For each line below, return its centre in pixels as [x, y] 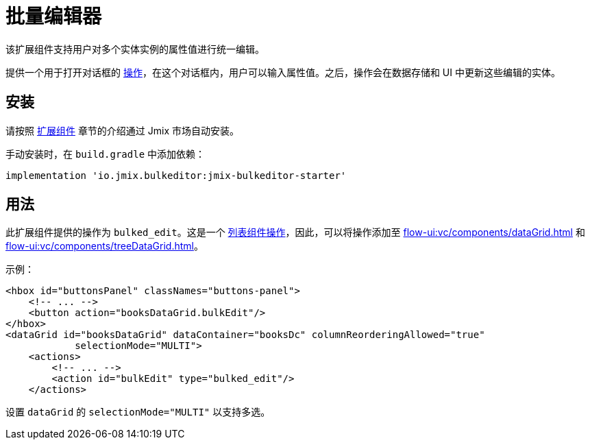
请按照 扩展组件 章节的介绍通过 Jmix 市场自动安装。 [123, 130]
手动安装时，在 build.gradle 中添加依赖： [106, 154]
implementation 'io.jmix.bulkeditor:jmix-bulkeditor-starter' [176, 175]
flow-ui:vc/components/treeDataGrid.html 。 [105, 246]
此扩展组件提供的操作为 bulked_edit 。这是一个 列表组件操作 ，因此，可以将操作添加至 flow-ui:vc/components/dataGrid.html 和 [295, 232]
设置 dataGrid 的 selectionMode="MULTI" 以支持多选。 [138, 412]
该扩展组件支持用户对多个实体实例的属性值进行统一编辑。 [135, 49]
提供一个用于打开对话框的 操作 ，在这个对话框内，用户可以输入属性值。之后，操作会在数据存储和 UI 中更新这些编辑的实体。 [283, 72]
